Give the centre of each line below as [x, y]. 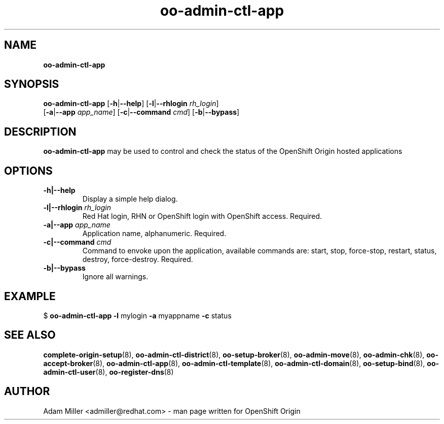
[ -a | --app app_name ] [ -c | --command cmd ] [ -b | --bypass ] [141, 112]
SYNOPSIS [32, 84]
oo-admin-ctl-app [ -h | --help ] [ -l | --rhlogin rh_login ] [131, 104]
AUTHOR [27, 392]
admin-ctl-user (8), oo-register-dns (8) [108, 372]
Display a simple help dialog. [130, 199]
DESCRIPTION [40, 132]
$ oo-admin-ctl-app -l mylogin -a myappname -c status [137, 315]
